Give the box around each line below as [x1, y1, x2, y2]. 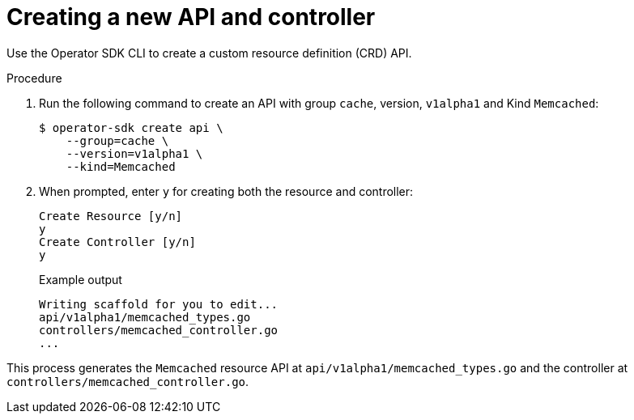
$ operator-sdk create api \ [39, 121, 223, 134]
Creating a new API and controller [6, 3, 376, 31]
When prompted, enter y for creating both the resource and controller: [39, 184, 414, 198]
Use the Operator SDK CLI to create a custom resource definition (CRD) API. [6, 45, 412, 60]
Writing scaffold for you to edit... [39, 297, 279, 311]
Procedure [6, 70, 62, 85]
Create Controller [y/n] [39, 235, 196, 248]
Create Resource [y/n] [39, 209, 183, 223]
